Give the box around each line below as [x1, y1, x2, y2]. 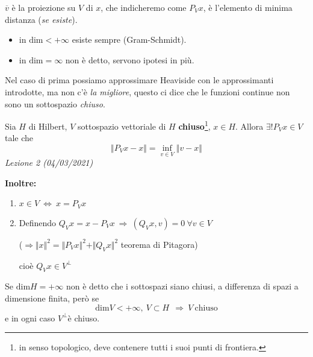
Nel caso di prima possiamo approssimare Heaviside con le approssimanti [5, 74, 274, 86]
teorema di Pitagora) [120, 238, 198, 250]
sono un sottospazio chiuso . [5, 97, 105, 110]
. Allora [235, 119, 264, 132]
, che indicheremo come [101, 1, 187, 13]
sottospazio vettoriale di [77, 119, 166, 132]
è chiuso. [67, 311, 100, 324]
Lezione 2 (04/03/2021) [5, 156, 93, 169]
